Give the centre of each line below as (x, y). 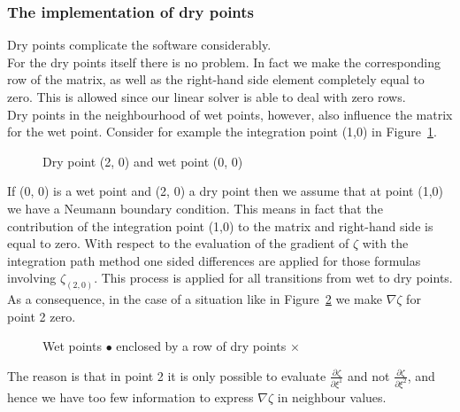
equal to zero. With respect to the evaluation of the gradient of (178, 243)
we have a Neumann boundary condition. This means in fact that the (195, 208)
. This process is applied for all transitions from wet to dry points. (273, 278)
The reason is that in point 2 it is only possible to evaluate (167, 375)
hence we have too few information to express (130, 396)
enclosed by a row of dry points (201, 346)
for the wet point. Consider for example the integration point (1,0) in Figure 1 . (222, 132)
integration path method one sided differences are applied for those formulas (214, 260)
